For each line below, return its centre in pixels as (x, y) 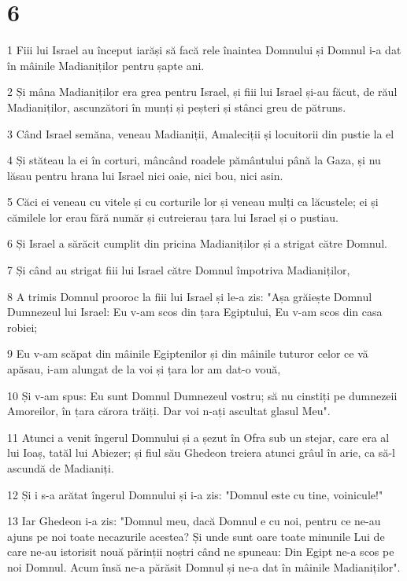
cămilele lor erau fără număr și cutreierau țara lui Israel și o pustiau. (173, 217)
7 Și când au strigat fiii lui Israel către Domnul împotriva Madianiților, (179, 270)
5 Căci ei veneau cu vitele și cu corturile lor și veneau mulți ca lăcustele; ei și (193, 202)
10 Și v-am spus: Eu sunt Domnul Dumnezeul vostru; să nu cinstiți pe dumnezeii (202, 395)
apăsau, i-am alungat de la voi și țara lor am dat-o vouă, (144, 369)
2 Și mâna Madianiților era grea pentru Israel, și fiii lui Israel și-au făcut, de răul (202, 92)
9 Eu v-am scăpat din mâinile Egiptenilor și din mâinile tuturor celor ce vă (188, 353)
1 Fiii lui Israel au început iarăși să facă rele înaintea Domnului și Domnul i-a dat (204, 50)
